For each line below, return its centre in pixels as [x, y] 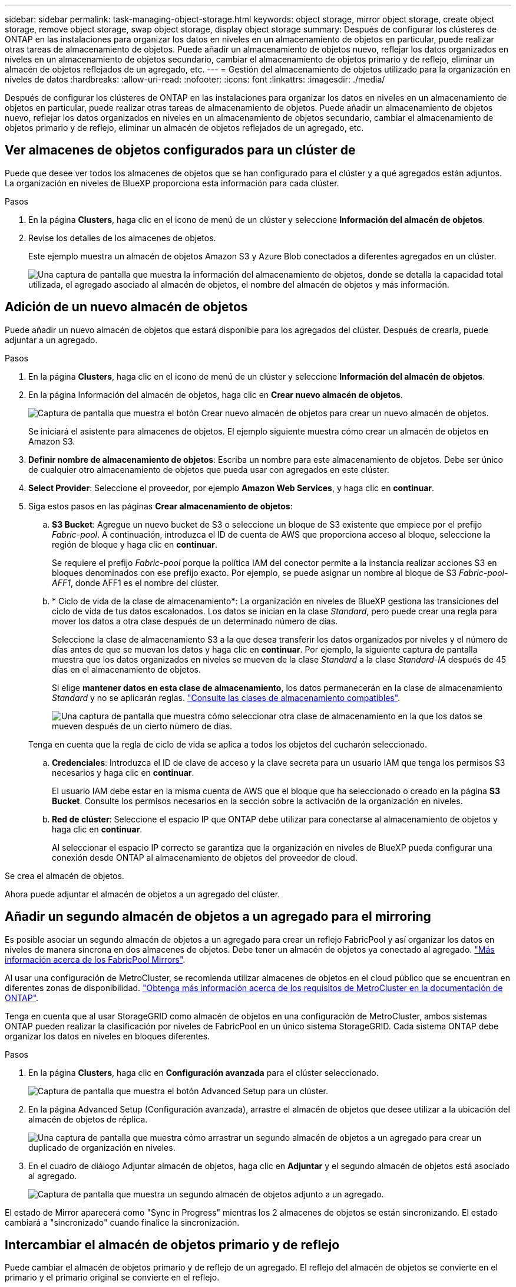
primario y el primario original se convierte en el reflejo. [112, 1278]
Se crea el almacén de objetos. [64, 875]
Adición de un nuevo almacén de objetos [126, 307]
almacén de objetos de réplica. [88, 1119]
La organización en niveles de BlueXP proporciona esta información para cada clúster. [172, 183]
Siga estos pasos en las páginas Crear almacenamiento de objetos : [161, 506]
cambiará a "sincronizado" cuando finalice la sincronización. [122, 1222]
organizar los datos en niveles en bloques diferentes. [107, 1036]
